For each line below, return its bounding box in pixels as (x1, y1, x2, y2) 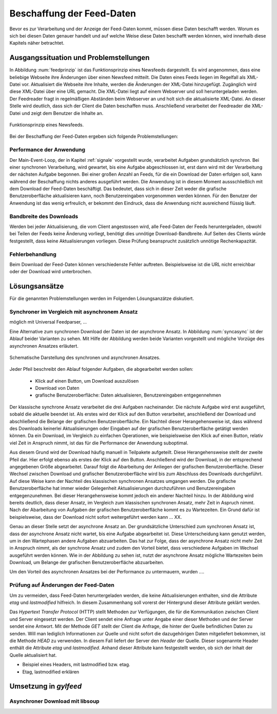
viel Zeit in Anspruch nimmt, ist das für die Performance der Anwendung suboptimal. (9, 440, 188, 446)
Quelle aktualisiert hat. (9, 652, 57, 658)
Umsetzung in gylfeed (9, 682, 82, 691)
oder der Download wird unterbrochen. (9, 269, 92, 275)
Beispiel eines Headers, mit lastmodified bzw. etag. (22, 662, 130, 668)
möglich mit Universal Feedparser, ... (9, 319, 87, 325)
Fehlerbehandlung (9, 251, 56, 258)
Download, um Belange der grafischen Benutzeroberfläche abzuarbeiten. (9, 559, 164, 566)
